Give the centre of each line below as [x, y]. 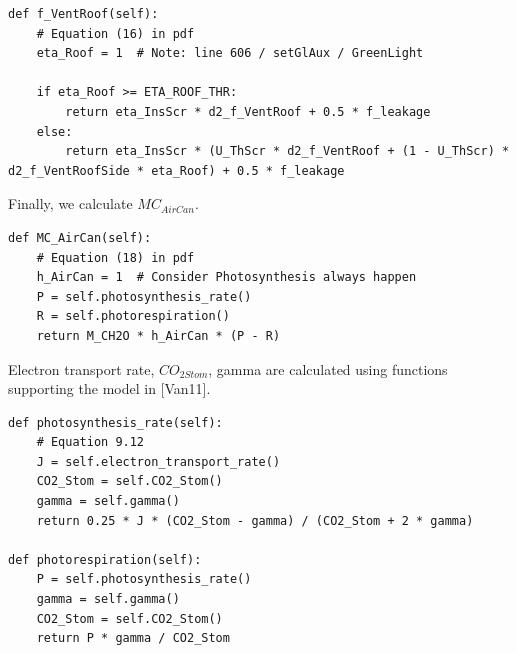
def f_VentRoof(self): [83, 14]
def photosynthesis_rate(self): [115, 422]
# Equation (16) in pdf [115, 33]
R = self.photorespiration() [133, 316]
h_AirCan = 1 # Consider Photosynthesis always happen [226, 277]
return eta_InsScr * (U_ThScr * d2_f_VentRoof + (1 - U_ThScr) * [287, 151]
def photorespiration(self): [105, 559]
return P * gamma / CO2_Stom [133, 638]
